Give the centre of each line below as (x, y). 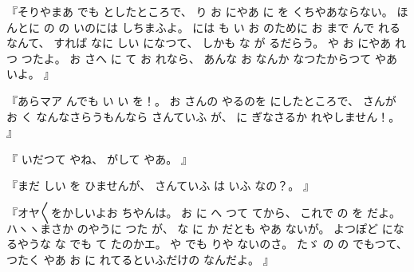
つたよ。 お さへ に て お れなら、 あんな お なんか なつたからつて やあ (209, 58)
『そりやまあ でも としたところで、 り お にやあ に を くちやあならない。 (200, 11)
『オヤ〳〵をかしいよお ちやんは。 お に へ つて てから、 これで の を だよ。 (203, 212)
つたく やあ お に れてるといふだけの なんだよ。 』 (140, 259)
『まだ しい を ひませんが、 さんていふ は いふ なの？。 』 (160, 185)
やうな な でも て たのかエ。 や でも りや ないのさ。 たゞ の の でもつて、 (212, 244)
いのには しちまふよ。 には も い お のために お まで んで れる (237, 27)
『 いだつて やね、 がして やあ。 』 (99, 158)
